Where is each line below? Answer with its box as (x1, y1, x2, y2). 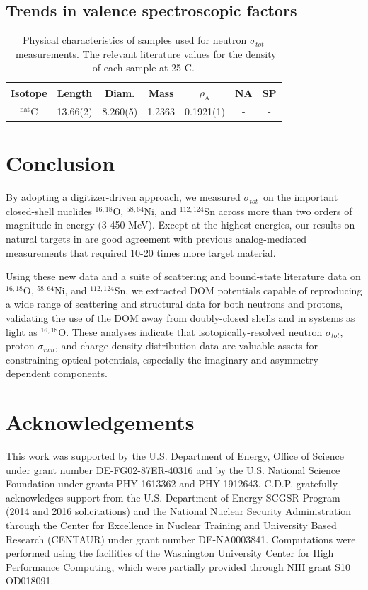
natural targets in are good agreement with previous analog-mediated (6, 231, 307, 246)
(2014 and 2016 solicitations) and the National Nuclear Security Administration (6, 504, 352, 519)
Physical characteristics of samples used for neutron (23, 33, 247, 47)
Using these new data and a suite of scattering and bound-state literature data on (6, 269, 361, 284)
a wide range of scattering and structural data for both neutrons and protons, (6, 296, 343, 311)
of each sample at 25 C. (92, 60, 195, 75)
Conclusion (6, 149, 115, 178)
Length (57, 85, 93, 100)
